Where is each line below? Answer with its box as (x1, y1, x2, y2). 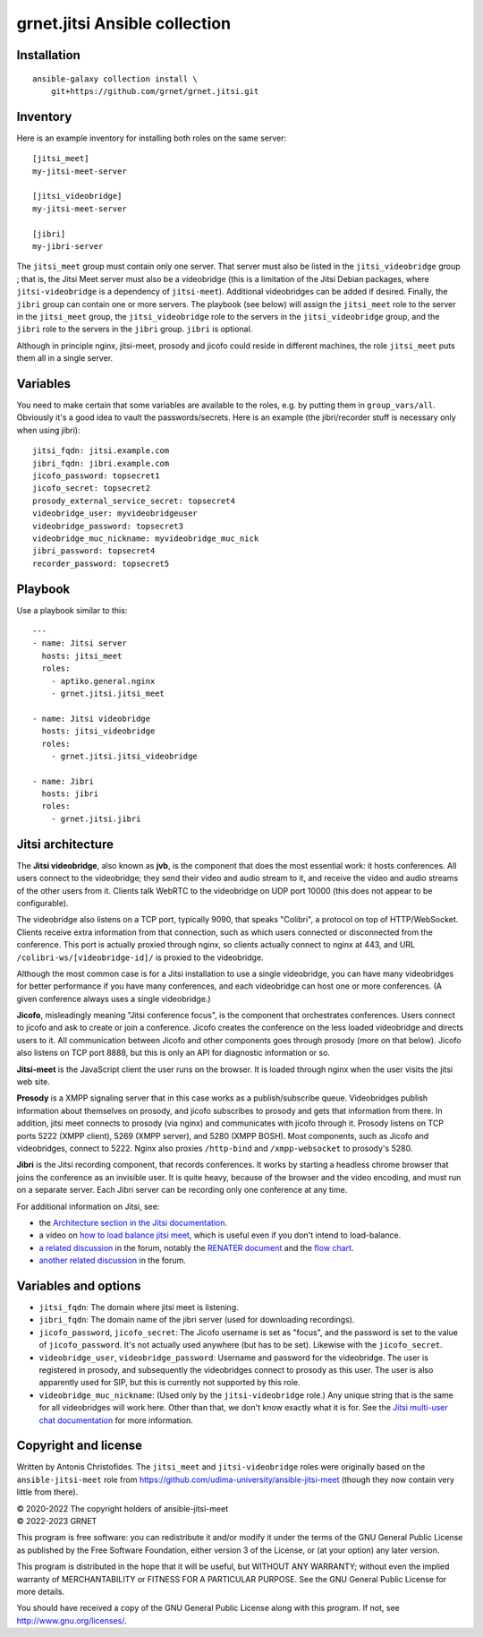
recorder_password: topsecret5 (32, 558, 170, 569)
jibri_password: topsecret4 (32, 546, 156, 556)
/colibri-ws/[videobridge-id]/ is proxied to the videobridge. (16, 952, 264, 963)
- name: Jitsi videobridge (32, 713, 151, 724)
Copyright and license (16, 1438, 143, 1453)
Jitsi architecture (16, 836, 114, 852)
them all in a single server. (16, 353, 114, 364)
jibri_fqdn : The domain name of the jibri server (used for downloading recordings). (38, 1315, 355, 1325)
